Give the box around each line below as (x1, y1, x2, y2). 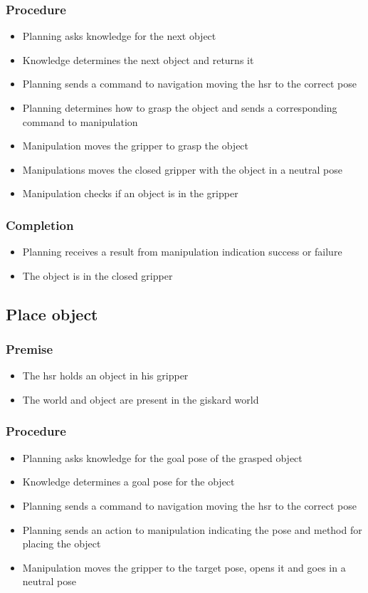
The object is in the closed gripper (22, 268, 173, 283)
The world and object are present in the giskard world (22, 392, 259, 406)
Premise (6, 340, 53, 358)
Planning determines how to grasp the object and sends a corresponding (22, 100, 337, 115)
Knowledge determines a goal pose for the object (22, 474, 235, 489)
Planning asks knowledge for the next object (22, 28, 216, 43)
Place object (6, 303, 98, 325)
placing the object (22, 536, 101, 551)
